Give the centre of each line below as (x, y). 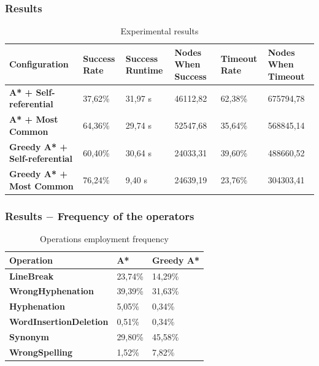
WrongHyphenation (52, 291)
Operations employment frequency (104, 239)
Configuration (39, 64)
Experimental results (159, 31)
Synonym (29, 336)
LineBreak (32, 276)
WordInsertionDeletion (59, 322)
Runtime (144, 70)
